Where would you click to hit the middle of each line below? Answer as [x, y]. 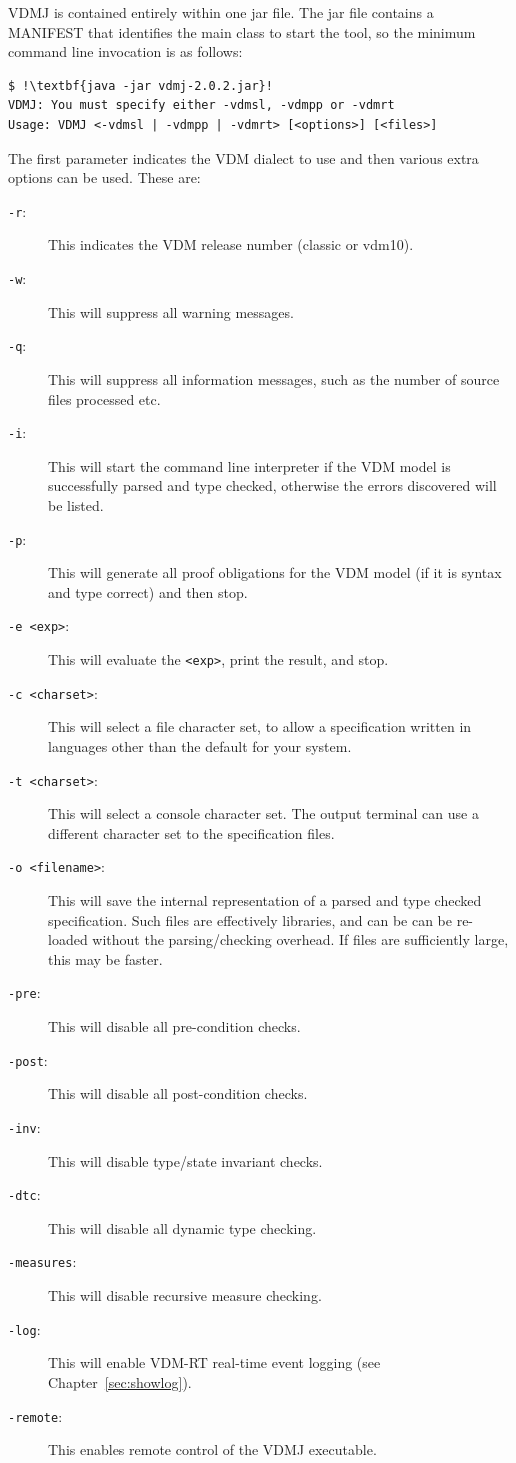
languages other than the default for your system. [200, 745]
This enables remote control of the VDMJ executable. [212, 1449]
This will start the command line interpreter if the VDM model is [249, 465]
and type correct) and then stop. [148, 591]
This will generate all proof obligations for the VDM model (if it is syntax [275, 572]
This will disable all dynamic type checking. [182, 1227]
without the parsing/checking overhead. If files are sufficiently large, [300, 939]
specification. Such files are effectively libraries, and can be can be [250, 919]
